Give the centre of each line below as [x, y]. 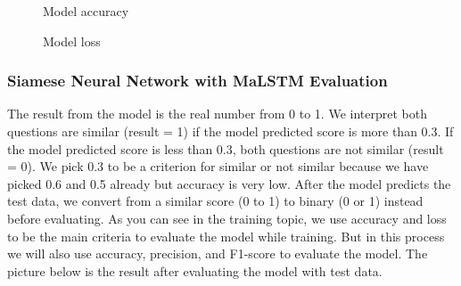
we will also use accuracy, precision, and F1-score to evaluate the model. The [218, 253]
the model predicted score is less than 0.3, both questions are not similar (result [226, 148]
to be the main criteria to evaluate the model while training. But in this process [226, 236]
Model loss [72, 41]
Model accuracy [86, 11]
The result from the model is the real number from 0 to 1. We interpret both [217, 114]
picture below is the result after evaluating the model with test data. [195, 270]
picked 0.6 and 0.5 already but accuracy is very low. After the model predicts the [229, 183]
